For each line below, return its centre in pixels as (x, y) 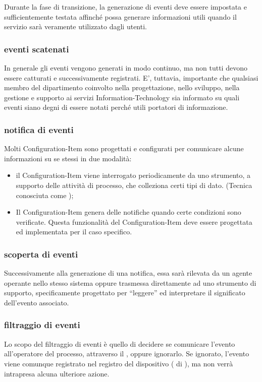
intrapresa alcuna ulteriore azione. (57, 373)
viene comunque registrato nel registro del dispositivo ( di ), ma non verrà (119, 363)
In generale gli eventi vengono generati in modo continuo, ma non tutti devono (126, 68)
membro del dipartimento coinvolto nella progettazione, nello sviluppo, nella (122, 87)
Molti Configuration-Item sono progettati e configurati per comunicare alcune (124, 148)
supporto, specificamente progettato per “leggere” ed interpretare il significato (125, 293)
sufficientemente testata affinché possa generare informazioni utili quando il (120, 16)
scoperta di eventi (41, 254)
